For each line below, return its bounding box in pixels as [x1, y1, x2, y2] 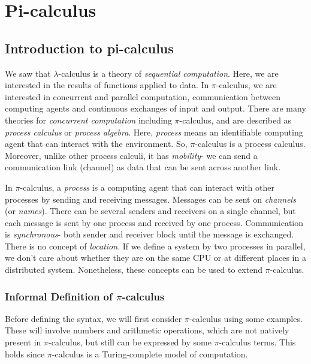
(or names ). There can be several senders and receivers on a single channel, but [5, 204, 296, 217]
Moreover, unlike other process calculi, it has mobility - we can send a [5, 149, 258, 161]
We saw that [5, 67, 51, 79]
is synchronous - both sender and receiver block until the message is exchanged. [5, 228, 294, 240]
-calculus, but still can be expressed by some [49, 336, 212, 348]
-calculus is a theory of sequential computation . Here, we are [58, 67, 279, 79]
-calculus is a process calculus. [195, 137, 306, 150]
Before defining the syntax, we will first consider [5, 312, 182, 324]
